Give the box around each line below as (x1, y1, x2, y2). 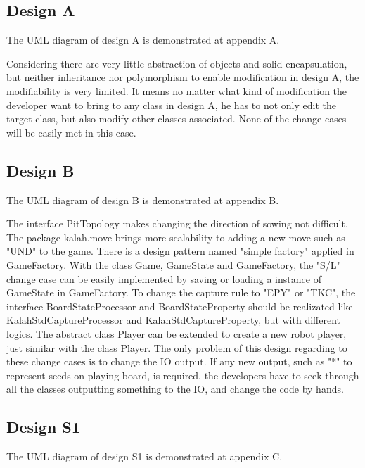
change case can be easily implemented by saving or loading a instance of (6, 271, 321, 286)
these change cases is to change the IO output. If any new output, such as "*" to (6, 354, 352, 369)
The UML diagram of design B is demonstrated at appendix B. (6, 192, 279, 207)
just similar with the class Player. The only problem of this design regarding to (6, 340, 347, 355)
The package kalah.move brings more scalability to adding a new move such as (6, 229, 345, 244)
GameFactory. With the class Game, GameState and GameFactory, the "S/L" (6, 257, 340, 272)
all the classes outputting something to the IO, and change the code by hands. (6, 381, 344, 396)
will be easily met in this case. (6, 125, 136, 139)
